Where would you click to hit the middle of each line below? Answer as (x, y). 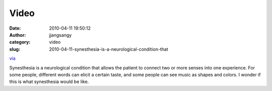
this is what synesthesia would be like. (49, 82)
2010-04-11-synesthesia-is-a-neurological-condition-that (109, 49)
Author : (18, 35)
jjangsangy (60, 35)
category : (20, 42)
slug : (15, 49)
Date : (15, 28)
